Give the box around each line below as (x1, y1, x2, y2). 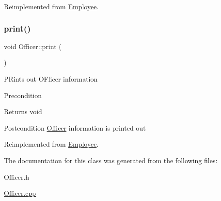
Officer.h (4, 171, 30, 182)
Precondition (4, 90, 42, 100)
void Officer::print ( (4, 41, 62, 51)
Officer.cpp (4, 188, 36, 198)
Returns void (4, 106, 42, 117)
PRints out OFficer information (4, 74, 98, 84)
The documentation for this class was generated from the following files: (4, 155, 218, 165)
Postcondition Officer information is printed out (4, 122, 146, 133)
